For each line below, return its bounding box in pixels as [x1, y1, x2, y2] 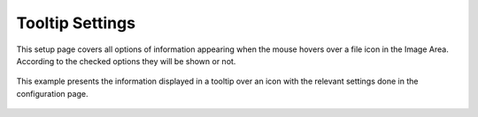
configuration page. [16, 88, 89, 99]
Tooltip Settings [16, 13, 136, 33]
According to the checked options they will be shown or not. [16, 55, 236, 66]
